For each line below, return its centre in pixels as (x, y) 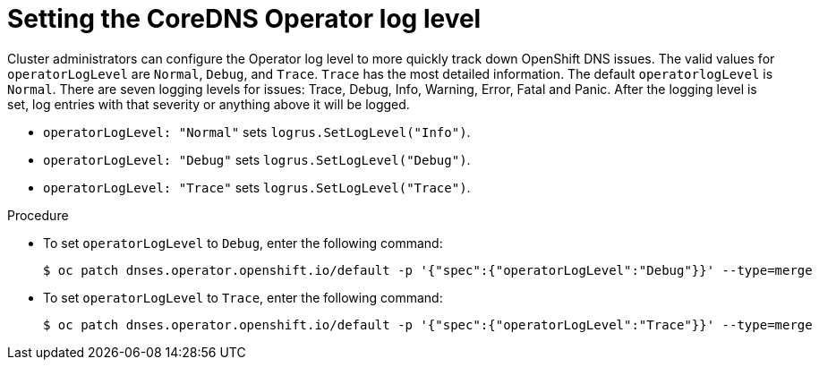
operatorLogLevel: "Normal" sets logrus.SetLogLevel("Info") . (257, 132)
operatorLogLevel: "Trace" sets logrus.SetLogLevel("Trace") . (257, 187)
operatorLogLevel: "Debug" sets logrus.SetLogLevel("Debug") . (257, 159)
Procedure (38, 215)
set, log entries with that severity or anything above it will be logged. (209, 104)
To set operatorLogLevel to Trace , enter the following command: (243, 297)
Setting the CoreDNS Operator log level (244, 19)
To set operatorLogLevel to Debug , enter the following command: (243, 243)
